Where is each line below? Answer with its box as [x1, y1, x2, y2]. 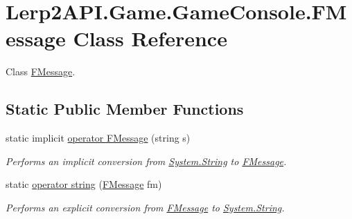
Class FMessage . [6, 64, 76, 79]
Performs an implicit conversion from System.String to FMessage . [6, 153, 287, 168]
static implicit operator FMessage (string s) [6, 131, 191, 145]
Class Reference [73, 24, 227, 53]
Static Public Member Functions [6, 98, 244, 120]
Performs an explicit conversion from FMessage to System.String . [6, 200, 285, 214]
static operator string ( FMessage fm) [6, 177, 162, 191]
